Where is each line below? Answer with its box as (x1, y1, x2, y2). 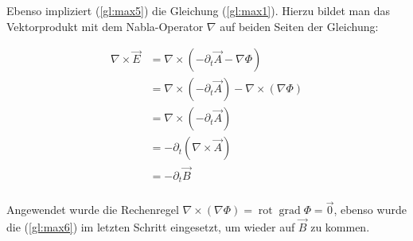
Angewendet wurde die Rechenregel (6, 201, 179, 218)
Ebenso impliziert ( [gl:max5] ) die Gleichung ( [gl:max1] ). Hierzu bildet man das (6, 2, 391, 18)
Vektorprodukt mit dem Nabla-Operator (6, 17, 204, 34)
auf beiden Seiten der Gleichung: (220, 17, 379, 34)
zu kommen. (310, 219, 370, 235)
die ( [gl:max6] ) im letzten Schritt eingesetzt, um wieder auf (6, 219, 295, 235)
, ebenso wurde (333, 201, 407, 218)
